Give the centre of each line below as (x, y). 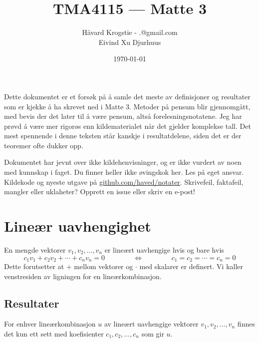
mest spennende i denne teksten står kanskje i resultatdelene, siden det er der (123, 136)
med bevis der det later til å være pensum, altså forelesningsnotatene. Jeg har (123, 116)
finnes (246, 324)
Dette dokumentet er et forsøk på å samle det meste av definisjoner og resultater (127, 96)
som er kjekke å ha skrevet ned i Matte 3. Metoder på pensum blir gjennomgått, (127, 106)
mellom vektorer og (104, 266)
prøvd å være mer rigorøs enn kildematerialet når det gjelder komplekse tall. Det (128, 126)
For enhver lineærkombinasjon (50, 324)
